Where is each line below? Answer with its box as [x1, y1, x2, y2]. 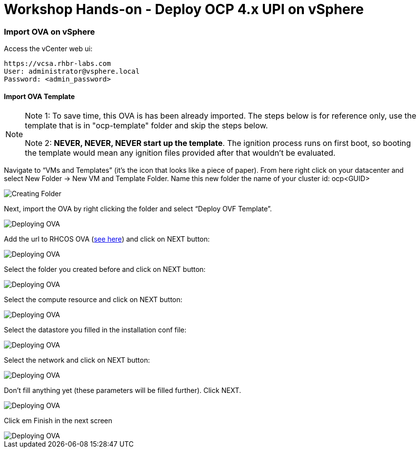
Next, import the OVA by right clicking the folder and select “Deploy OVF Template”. [4, 205, 272, 213]
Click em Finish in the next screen [4, 416, 113, 425]
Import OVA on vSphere [4, 26, 95, 37]
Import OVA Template [4, 92, 75, 101]
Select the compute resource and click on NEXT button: [4, 295, 182, 304]
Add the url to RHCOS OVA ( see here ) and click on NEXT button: [4, 235, 210, 244]
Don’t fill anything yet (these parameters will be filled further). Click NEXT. [4, 386, 241, 395]
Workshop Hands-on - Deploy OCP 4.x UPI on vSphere [4, 1, 364, 18]
